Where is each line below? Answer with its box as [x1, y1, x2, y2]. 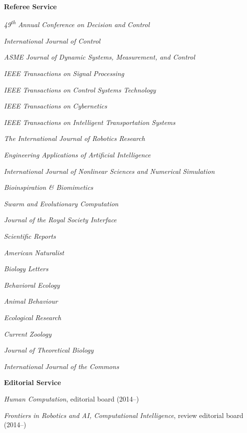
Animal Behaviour [4, 296, 58, 306]
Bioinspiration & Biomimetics [4, 182, 93, 192]
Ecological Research [4, 312, 61, 322]
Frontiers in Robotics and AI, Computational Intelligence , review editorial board [4, 410, 244, 420]
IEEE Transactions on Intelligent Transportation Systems [4, 117, 176, 127]
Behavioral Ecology [4, 279, 60, 290]
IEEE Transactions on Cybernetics [4, 101, 107, 111]
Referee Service [4, 1, 57, 11]
